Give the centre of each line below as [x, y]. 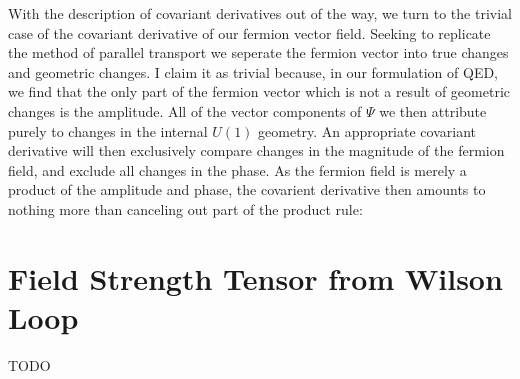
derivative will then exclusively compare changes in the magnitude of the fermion [256, 150]
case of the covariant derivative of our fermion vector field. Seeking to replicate [249, 32]
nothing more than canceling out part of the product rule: [185, 208]
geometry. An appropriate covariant [367, 130]
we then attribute [433, 110]
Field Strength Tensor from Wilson [255, 277]
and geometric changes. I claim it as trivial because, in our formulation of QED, [253, 71]
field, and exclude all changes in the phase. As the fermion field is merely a [237, 169]
